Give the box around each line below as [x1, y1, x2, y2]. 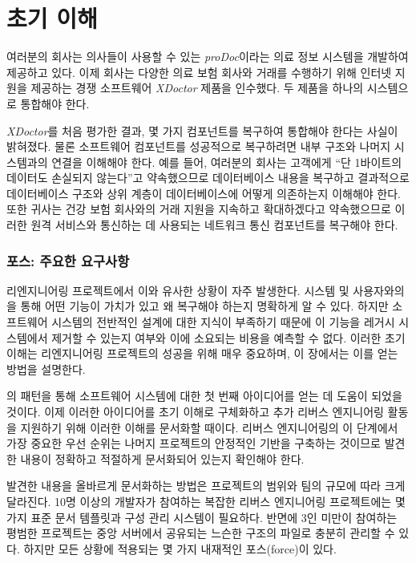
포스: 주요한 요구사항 [6, 250, 130, 270]
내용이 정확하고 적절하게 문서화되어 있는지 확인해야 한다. [20, 450, 305, 467]
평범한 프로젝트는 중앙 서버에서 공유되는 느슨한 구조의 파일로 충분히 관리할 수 [6, 525, 395, 541]
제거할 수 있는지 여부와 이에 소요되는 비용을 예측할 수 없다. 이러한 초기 [51, 329, 406, 346]
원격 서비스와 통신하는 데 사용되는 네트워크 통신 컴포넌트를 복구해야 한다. [30, 217, 398, 233]
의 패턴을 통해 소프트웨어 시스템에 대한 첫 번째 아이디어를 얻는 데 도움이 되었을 [6, 387, 402, 404]
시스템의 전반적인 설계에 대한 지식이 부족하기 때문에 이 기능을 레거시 [51, 314, 395, 330]
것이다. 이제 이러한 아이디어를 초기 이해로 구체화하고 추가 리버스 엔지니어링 [6, 403, 384, 420]
